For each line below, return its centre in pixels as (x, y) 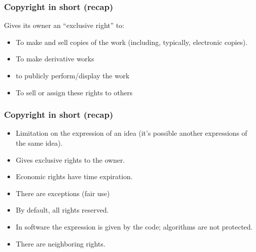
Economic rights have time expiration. (74, 176)
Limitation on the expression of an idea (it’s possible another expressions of (131, 133)
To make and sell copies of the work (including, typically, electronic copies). (131, 42)
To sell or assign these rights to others (74, 92)
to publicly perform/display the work (72, 75)
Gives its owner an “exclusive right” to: (64, 25)
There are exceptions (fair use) (63, 193)
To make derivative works (55, 59)
